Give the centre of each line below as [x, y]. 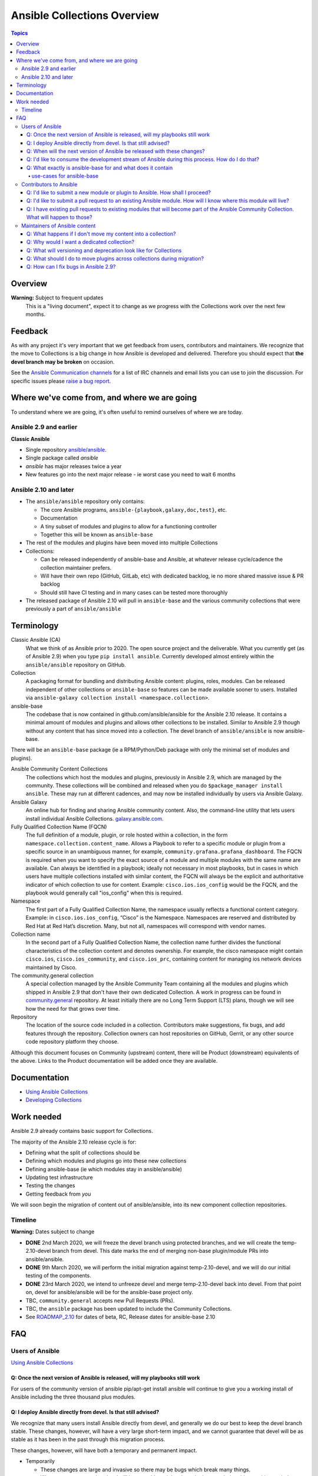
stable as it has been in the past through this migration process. [88, 1439]
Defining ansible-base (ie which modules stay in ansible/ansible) [104, 1169]
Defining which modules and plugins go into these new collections [106, 1161]
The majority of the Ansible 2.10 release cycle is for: [74, 1142]
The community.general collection [52, 975]
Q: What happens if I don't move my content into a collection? [101, 234]
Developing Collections [54, 1100]
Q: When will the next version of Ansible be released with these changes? [116, 151]
